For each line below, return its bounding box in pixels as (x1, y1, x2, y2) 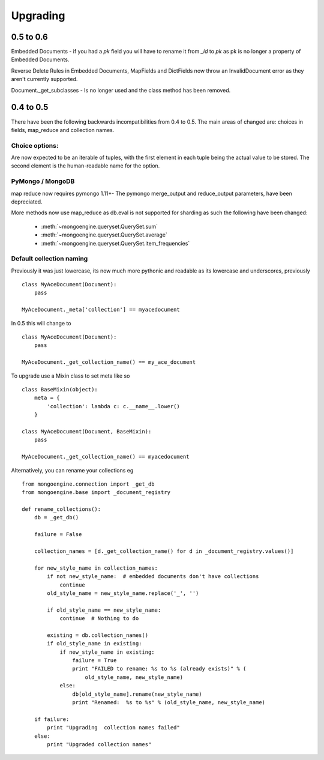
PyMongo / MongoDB (11, 177, 75, 185)
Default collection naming (11, 255, 88, 263)
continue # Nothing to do (59, 615, 139, 622)
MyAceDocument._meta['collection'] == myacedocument (22, 306, 180, 313)
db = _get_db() (34, 514, 79, 521)
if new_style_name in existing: (59, 648, 155, 656)
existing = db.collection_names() (47, 632, 149, 639)
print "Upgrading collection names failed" (47, 724, 180, 731)
